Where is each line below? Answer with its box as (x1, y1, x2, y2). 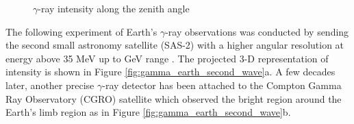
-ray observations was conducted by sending (165, 24, 349, 38)
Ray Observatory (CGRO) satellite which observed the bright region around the (5, 91, 342, 106)
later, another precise (5, 77, 94, 92)
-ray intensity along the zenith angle (38, 1, 190, 15)
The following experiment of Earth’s (5, 24, 157, 38)
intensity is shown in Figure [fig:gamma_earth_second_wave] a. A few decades (5, 64, 336, 79)
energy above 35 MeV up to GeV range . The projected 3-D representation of (5, 51, 329, 65)
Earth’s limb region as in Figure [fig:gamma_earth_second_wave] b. (5, 105, 291, 119)
